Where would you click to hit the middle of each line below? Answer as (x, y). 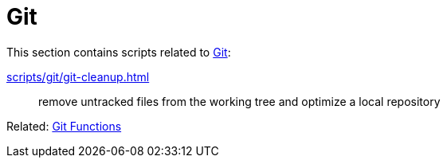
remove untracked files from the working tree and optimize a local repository (239, 101)
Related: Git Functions (64, 126)
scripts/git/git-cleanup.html (78, 76)
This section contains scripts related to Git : (119, 52)
